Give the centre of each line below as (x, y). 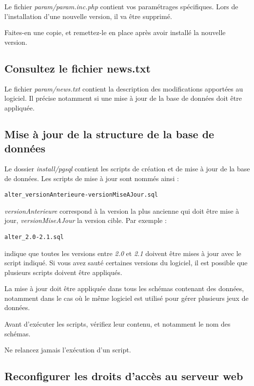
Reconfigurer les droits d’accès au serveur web (124, 376)
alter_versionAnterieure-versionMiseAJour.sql (81, 195)
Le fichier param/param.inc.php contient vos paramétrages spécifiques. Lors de (121, 6)
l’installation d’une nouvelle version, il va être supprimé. (88, 16)
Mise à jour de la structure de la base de (109, 134)
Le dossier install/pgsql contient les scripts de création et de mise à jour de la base (127, 168)
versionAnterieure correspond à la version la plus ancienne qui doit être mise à (122, 211)
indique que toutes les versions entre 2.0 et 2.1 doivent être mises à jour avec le (123, 253)
